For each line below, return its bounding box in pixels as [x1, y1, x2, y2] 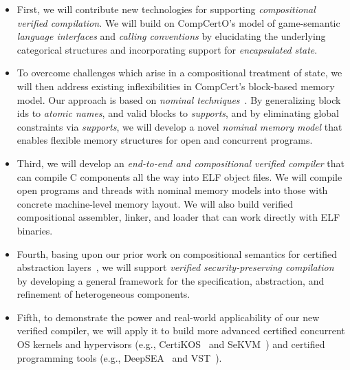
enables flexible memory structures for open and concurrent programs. [17, 133, 313, 147]
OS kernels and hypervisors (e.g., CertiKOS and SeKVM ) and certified [17, 337, 325, 351]
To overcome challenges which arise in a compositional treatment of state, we [17, 65, 342, 80]
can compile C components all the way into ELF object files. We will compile [17, 169, 342, 184]
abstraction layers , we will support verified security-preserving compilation [17, 260, 334, 274]
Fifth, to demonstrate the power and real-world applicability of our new [17, 309, 320, 324]
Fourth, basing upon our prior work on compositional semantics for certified [17, 246, 337, 261]
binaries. [17, 223, 53, 237]
